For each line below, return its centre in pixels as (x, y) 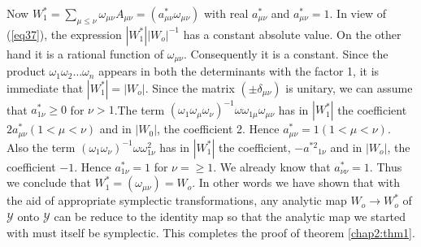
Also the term (41, 147)
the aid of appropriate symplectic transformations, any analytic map (177, 200)
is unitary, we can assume (349, 87)
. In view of (358, 13)
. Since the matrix (190, 87)
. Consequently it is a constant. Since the (286, 53)
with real (226, 13)
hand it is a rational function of (85, 53)
